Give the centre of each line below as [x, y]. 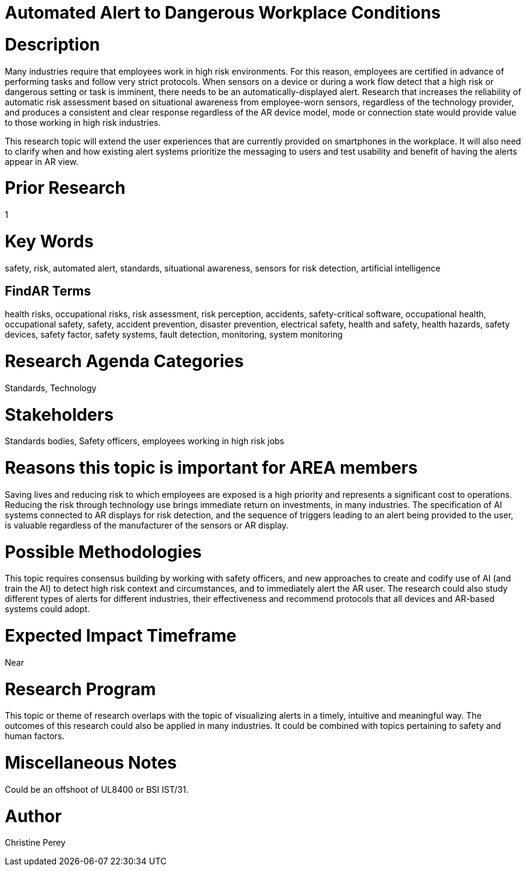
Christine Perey [35, 843]
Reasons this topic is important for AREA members [211, 468]
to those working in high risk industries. [83, 122]
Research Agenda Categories [124, 361]
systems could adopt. [47, 609]
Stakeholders [59, 414]
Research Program [81, 689]
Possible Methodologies [103, 552]
